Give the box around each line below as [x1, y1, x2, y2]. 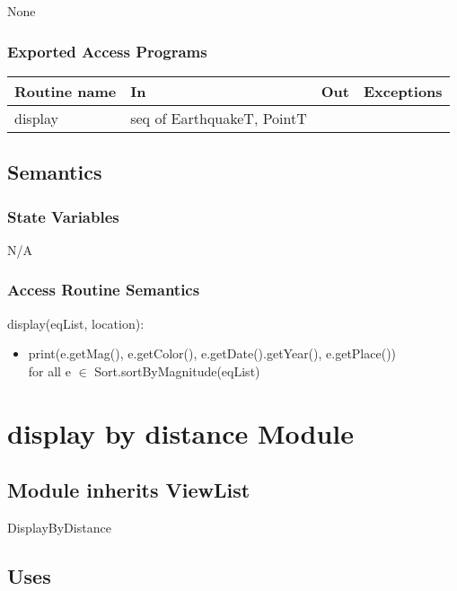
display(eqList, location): [7, 313, 145, 332]
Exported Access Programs [7, 40, 207, 62]
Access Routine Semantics [7, 278, 200, 301]
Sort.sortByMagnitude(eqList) [94, 361, 260, 380]
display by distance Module [7, 414, 354, 451]
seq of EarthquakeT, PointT [130, 107, 307, 128]
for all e [28, 361, 71, 380]
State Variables [7, 205, 119, 227]
